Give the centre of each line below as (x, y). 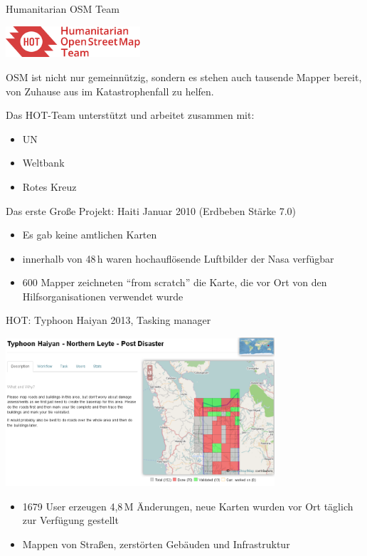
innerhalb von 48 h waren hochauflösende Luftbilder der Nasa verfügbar (178, 258)
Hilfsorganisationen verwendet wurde (103, 296)
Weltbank (43, 163)
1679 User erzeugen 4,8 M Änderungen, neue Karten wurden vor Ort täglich (188, 506)
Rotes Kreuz (49, 186)
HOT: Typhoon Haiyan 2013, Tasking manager (108, 320)
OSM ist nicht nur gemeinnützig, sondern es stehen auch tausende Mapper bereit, (184, 77)
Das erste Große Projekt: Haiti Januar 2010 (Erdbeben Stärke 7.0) (151, 210)
